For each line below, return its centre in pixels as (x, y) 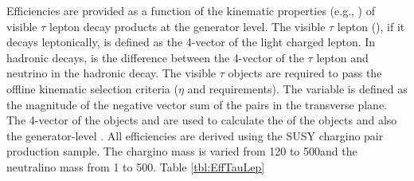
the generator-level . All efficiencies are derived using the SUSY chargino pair (195, 135)
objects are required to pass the (305, 73)
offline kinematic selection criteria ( (92, 88)
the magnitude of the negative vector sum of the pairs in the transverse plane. (197, 104)
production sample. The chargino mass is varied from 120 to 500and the (182, 151)
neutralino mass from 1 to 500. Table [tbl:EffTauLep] (136, 166)
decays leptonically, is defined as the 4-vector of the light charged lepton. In (191, 42)
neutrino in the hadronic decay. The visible (111, 73)
